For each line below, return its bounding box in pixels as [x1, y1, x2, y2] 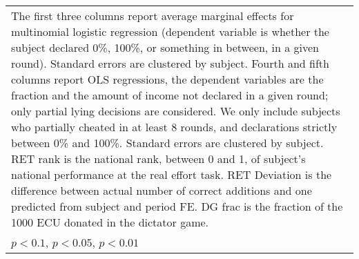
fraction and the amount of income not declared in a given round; [11, 87, 329, 103]
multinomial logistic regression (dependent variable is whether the [11, 23, 329, 39]
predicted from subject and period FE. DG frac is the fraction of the [11, 198, 343, 214]
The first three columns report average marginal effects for [11, 8, 294, 23]
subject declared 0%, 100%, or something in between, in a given [11, 39, 320, 55]
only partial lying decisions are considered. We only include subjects [11, 103, 340, 119]
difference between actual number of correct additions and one [11, 182, 312, 198]
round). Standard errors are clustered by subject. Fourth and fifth [11, 55, 329, 71]
